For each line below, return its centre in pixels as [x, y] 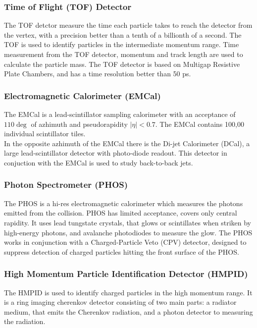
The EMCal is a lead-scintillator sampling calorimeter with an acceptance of [120, 114]
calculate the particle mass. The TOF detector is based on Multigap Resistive [122, 64]
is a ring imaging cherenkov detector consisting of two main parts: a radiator [120, 302]
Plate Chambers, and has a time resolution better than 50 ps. [98, 74]
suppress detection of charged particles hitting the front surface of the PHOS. [122, 251]
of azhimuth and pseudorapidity [79, 124]
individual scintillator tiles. [45, 134]
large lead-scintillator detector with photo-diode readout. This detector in [116, 153]
